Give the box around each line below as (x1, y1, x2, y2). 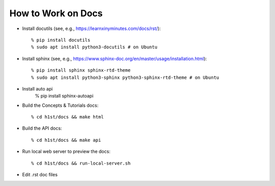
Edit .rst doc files (22, 172, 58, 178)
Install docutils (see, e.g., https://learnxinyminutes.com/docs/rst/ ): (22, 25, 161, 32)
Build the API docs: (22, 125, 62, 132)
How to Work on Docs (9, 8, 103, 19)
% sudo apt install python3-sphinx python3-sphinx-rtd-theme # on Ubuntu (31, 74, 219, 80)
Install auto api (22, 85, 53, 91)
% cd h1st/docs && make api (31, 137, 101, 143)
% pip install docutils (31, 37, 91, 43)
